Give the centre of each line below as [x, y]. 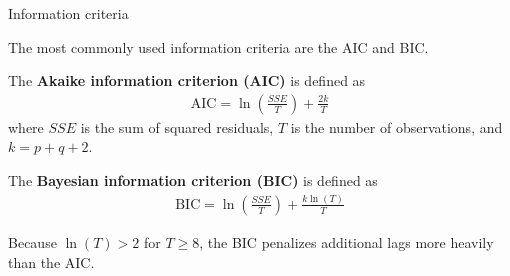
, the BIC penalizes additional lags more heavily [346, 241]
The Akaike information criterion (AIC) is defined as [187, 80]
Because [32, 241]
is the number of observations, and [396, 126]
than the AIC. [51, 261]
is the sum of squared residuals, [177, 126]
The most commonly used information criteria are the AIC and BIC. [218, 46]
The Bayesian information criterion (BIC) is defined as [193, 180]
